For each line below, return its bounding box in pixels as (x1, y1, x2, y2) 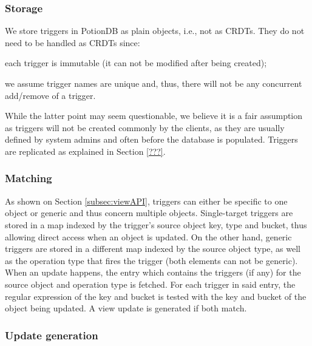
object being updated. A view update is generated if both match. (5, 302, 247, 314)
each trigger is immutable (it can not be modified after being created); (5, 56, 267, 69)
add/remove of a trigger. (5, 89, 96, 101)
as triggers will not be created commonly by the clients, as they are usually (5, 121, 285, 134)
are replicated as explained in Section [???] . (5, 144, 166, 157)
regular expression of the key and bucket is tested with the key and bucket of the (5, 290, 307, 302)
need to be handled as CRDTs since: (5, 36, 140, 49)
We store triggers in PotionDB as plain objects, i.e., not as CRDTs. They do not (5, 24, 305, 37)
